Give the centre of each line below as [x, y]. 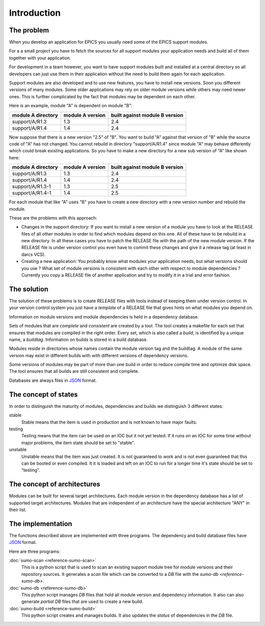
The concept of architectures [55, 484]
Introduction [35, 13]
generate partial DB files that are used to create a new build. [82, 601]
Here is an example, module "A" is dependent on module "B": [71, 106]
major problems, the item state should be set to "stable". [78, 443]
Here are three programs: [35, 551]
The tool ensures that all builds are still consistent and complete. [74, 371]
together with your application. [40, 58]
